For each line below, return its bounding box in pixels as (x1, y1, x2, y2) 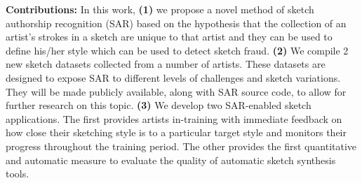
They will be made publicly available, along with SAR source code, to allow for (6, 84, 347, 98)
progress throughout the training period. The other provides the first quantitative (6, 138, 357, 153)
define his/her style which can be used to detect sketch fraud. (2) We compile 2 (6, 43, 349, 57)
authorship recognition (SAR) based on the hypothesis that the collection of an (6, 15, 347, 30)
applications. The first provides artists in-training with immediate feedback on (6, 111, 342, 126)
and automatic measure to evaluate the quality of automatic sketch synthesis (6, 152, 336, 167)
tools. (6, 166, 29, 181)
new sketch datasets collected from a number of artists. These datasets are (6, 57, 326, 71)
